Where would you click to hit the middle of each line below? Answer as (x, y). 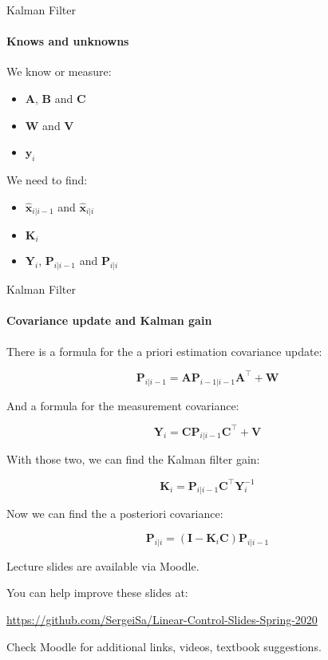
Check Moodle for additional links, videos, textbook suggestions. (164, 646)
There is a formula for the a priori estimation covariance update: (164, 351)
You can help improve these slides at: (97, 593)
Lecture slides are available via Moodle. (103, 565)
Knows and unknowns (68, 41)
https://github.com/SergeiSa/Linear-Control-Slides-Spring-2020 (162, 619)
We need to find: (47, 179)
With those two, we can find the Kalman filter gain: (133, 459)
